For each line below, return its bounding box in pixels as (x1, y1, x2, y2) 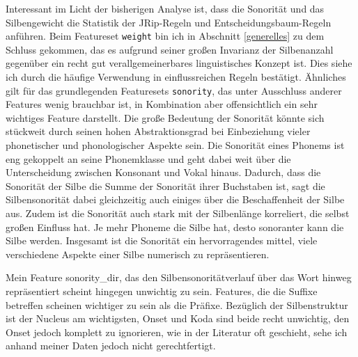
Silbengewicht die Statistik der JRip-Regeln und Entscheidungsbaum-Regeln (6, 15, 332, 29)
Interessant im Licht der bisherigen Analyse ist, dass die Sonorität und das (6, 1, 325, 15)
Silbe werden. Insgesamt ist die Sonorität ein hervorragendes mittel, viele (6, 233, 318, 248)
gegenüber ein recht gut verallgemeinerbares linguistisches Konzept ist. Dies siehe (6, 56, 352, 70)
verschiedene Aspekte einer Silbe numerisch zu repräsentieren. (6, 246, 270, 261)
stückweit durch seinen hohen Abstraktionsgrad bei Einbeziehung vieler (6, 124, 311, 138)
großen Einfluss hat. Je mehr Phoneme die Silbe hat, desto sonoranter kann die (6, 219, 344, 234)
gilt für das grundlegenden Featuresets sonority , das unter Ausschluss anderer (6, 83, 342, 97)
